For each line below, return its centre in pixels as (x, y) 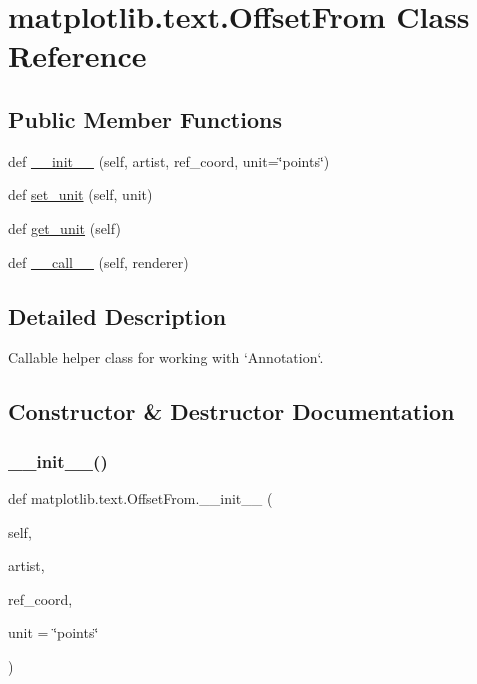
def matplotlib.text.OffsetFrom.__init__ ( (140, 497)
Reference (77, 55)
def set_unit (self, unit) (80, 194)
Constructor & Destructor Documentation (231, 411)
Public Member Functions (145, 118)
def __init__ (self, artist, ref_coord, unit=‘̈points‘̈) (169, 160)
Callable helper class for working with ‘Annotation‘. (166, 357)
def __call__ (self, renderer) (98, 261)
